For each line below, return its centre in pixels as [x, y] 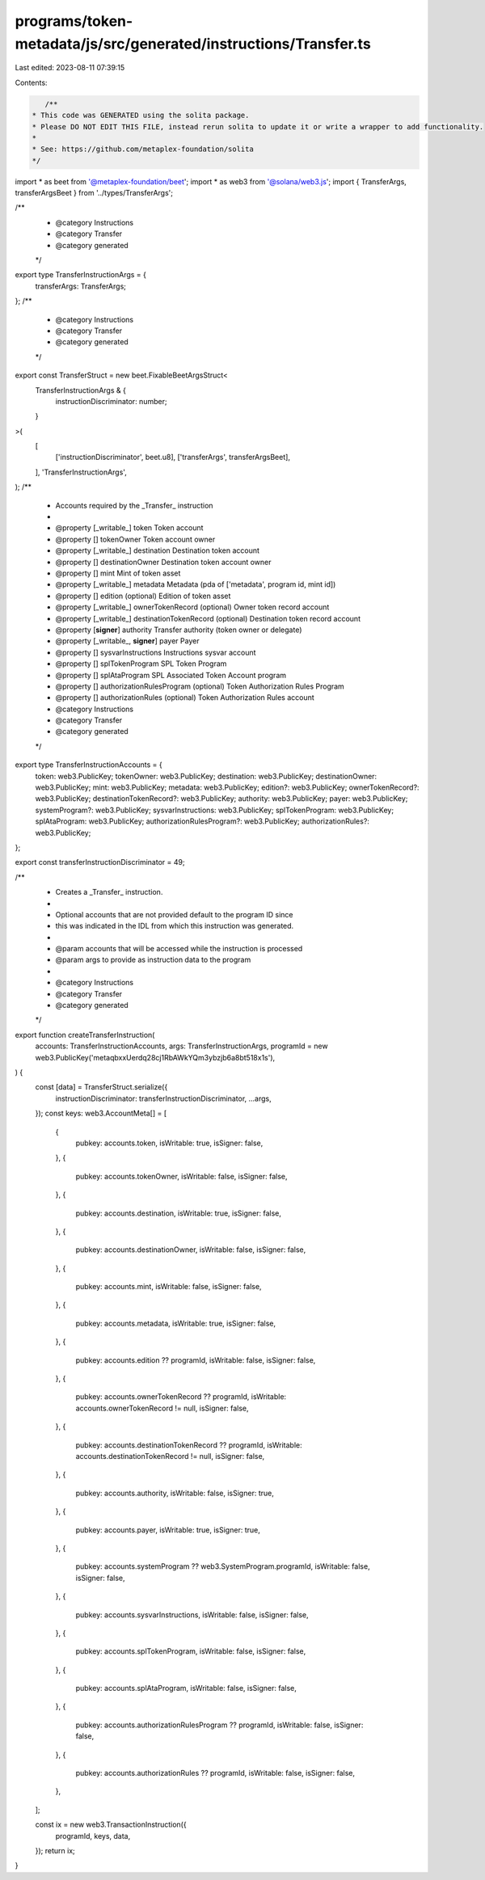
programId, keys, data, [93, 1836]
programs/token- [74, 21]
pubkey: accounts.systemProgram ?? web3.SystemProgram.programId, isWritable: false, [223, 1566]
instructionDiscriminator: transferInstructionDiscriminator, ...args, [164, 1098]
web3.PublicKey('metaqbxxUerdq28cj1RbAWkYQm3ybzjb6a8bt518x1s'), [155, 1057]
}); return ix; [55, 1850]
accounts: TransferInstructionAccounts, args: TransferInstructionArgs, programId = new [181, 1046]
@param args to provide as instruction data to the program [153, 960]
